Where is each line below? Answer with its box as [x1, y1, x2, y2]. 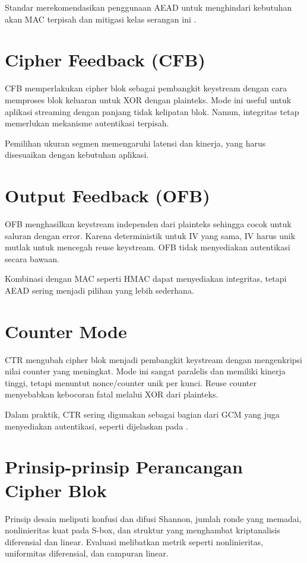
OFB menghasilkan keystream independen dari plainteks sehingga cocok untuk [5, 218, 292, 230]
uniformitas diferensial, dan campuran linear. [5, 547, 169, 559]
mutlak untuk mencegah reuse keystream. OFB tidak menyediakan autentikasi [5, 241, 290, 253]
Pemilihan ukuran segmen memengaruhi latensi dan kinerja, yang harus [5, 136, 266, 149]
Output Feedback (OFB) [5, 183, 210, 208]
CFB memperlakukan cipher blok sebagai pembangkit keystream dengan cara [5, 82, 287, 94]
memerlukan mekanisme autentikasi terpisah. [5, 117, 169, 129]
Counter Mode [5, 319, 127, 343]
